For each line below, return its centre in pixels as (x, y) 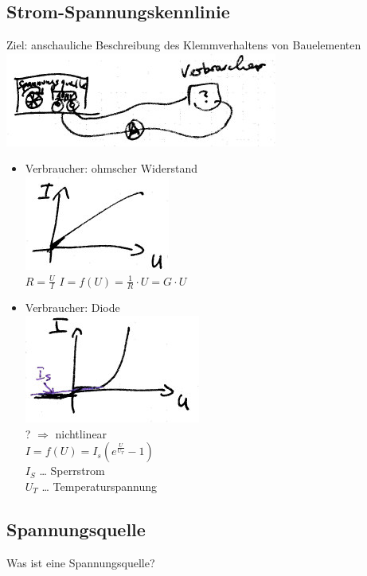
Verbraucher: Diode (72, 307)
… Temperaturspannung (100, 486)
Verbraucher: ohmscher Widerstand (111, 168)
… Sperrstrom (72, 471)
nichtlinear (81, 433)
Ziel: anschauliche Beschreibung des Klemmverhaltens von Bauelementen (184, 45)
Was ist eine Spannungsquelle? (81, 562)
